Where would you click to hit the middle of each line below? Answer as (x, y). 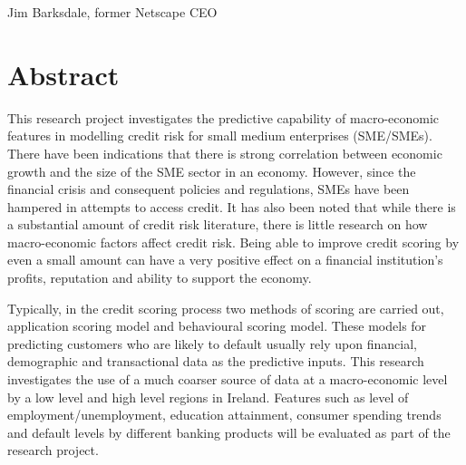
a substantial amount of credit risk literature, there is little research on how (218, 224)
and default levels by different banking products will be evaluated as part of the (229, 432)
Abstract (63, 74)
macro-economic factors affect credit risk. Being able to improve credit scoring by (233, 242)
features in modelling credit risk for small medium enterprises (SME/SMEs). (220, 136)
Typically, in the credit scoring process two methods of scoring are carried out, (226, 308)
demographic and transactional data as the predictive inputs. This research (216, 361)
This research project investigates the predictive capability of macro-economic (223, 117)
